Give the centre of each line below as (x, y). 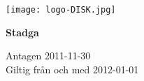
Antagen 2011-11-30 (48, 56)
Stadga (22, 32)
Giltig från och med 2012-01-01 (72, 69)
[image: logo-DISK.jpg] (61, 10)
